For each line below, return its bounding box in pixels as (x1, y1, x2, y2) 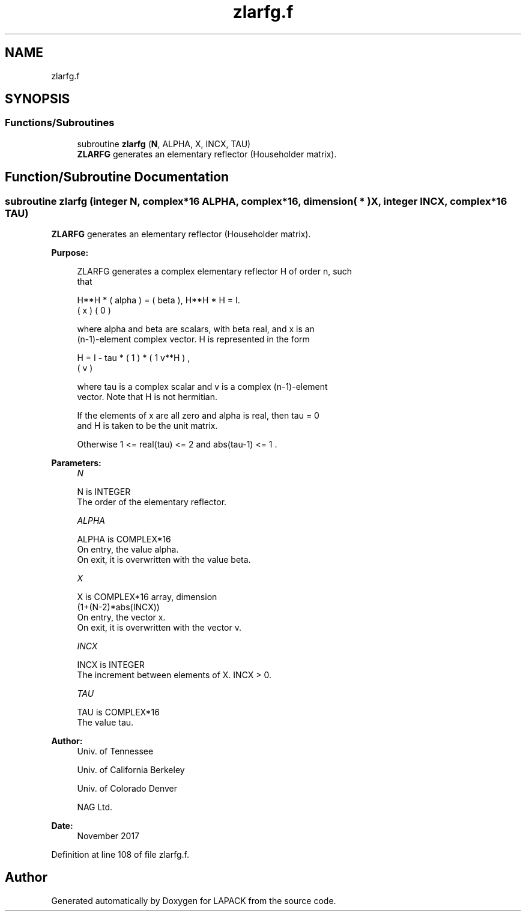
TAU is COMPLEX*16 (77, 707, 160, 718)
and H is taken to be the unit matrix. (77, 420, 218, 431)
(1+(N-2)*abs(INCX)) (77, 602, 160, 613)
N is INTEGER (77, 487, 131, 497)
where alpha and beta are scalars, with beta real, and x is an (77, 324, 315, 335)
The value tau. (77, 717, 134, 728)
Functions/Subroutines (5, 117, 115, 129)
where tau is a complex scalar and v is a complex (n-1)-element (77, 381, 328, 392)
